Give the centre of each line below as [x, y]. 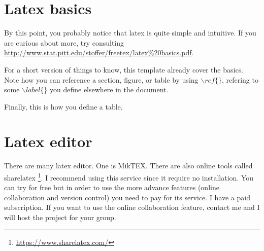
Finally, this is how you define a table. [63, 106]
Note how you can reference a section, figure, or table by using [101, 79]
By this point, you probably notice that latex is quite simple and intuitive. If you [130, 33]
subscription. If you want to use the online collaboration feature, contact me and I [132, 207]
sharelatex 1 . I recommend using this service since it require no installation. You [129, 177]
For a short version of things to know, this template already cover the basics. [124, 69]
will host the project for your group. [60, 217]
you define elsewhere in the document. [109, 89]
